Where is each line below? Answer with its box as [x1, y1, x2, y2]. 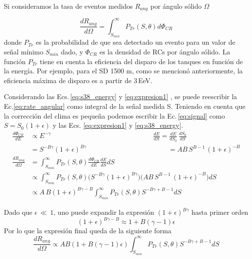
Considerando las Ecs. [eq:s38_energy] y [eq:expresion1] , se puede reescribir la [4, 91, 237, 102]
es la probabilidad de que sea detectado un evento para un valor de [35, 37, 235, 47]
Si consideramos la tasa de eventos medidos [4, 1, 133, 11]
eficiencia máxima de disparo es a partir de [4, 75, 132, 85]
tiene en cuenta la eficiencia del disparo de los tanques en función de [40, 56, 243, 66]
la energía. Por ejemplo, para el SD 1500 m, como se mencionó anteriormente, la [4, 66, 243, 76]
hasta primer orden [191, 207, 249, 217]
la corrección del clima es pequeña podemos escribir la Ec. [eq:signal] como [4, 110, 225, 121]
